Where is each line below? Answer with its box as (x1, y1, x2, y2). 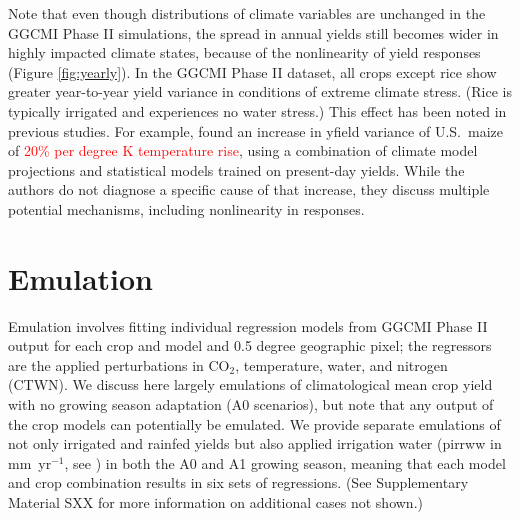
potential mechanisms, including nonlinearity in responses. (8, 198, 365, 219)
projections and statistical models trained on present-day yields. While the (8, 159, 465, 180)
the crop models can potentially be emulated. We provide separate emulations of (8, 413, 501, 434)
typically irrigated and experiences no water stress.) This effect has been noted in (8, 100, 507, 121)
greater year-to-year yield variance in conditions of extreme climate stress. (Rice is (8, 81, 512, 102)
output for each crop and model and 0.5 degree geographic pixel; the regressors (8, 335, 492, 356)
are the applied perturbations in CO (8, 354, 230, 375)
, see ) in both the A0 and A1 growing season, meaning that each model (64, 452, 506, 473)
